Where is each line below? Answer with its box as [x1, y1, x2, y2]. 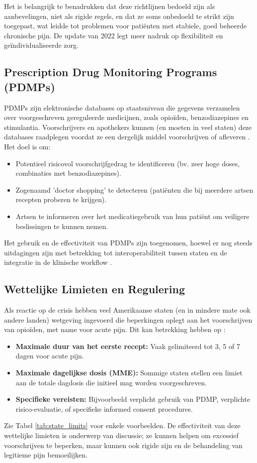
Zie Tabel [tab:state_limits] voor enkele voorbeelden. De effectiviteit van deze [4, 420, 241, 431]
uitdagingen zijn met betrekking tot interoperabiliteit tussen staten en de [4, 247, 227, 257]
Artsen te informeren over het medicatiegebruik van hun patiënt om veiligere [15, 211, 250, 221]
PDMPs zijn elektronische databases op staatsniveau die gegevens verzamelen [4, 102, 240, 113]
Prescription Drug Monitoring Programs [4, 64, 217, 80]
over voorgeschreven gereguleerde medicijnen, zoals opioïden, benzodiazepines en [4, 112, 249, 122]
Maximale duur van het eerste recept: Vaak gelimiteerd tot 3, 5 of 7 [15, 341, 240, 351]
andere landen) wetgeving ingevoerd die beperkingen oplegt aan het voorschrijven [4, 314, 253, 325]
